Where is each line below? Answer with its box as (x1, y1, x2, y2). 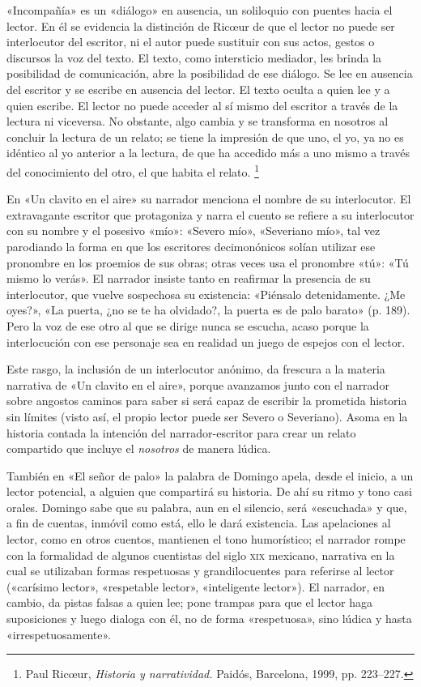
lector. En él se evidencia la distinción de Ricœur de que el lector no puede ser (6, 17, 395, 34)
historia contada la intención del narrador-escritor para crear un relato (6, 424, 356, 441)
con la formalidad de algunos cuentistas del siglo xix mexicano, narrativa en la (6, 546, 395, 563)
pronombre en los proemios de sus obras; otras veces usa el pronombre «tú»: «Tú (6, 254, 409, 271)
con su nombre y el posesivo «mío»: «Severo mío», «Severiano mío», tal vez (6, 222, 381, 239)
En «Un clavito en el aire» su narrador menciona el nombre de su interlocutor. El (6, 190, 411, 207)
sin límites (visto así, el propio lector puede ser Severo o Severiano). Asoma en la (6, 408, 408, 425)
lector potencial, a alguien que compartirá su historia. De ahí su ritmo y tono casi (6, 483, 412, 500)
